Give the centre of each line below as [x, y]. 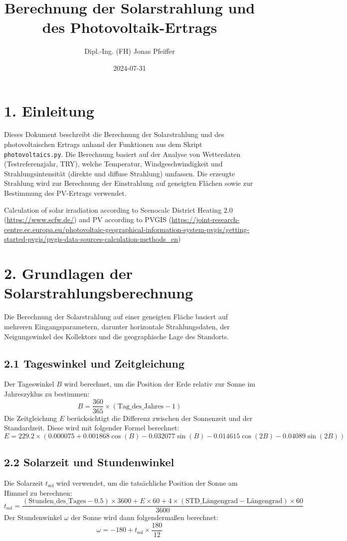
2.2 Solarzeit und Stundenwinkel [89, 462]
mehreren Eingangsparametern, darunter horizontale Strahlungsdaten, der [117, 326]
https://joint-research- [205, 219]
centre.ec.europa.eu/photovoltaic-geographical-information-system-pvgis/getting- [127, 229]
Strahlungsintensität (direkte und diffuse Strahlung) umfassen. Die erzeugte [120, 173]
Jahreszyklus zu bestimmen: [47, 393]
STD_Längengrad [212, 501]
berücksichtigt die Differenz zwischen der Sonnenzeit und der [160, 418]
